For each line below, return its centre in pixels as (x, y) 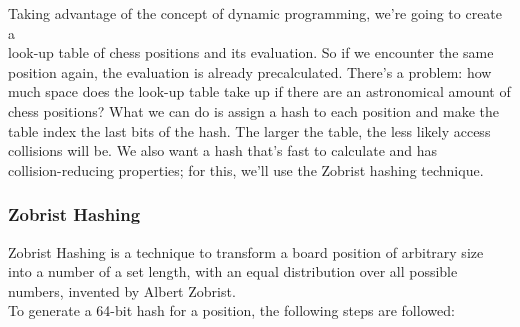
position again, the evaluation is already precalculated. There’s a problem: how (250, 71)
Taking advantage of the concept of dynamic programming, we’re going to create (255, 13)
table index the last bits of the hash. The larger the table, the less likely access (249, 130)
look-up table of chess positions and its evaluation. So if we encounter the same (251, 52)
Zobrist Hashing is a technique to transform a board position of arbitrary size (246, 251)
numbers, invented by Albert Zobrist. (122, 290)
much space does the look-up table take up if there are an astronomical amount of (259, 91)
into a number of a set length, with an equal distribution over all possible (233, 271)
